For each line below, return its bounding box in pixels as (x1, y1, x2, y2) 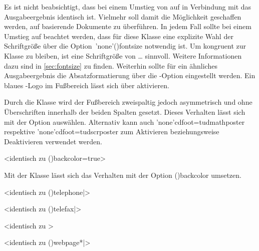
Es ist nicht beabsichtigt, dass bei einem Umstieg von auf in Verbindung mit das (4, 2, 251, 12)
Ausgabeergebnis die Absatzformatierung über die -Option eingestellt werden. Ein (4, 70, 255, 81)
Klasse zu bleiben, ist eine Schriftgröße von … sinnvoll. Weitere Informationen (4, 50, 242, 61)
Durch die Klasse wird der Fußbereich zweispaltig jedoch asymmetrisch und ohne (4, 97, 252, 107)
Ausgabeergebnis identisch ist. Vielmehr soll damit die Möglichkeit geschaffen (4, 11, 241, 22)
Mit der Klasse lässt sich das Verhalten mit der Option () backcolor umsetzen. (4, 169, 241, 180)
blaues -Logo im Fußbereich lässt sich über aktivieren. (4, 80, 169, 90)
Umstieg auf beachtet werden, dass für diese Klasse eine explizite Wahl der (4, 31, 233, 41)
